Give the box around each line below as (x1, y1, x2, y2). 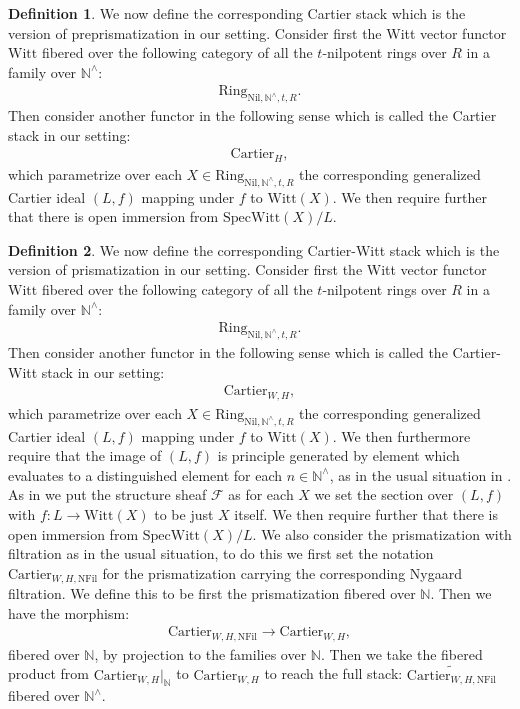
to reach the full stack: (264, 663, 403, 684)
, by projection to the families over (94, 643, 307, 664)
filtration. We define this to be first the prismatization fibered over (8, 583, 416, 604)
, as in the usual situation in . (329, 464, 512, 485)
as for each (228, 484, 294, 505)
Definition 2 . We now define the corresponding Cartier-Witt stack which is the (8, 239, 500, 260)
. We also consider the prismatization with (252, 523, 512, 544)
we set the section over (314, 484, 454, 505)
